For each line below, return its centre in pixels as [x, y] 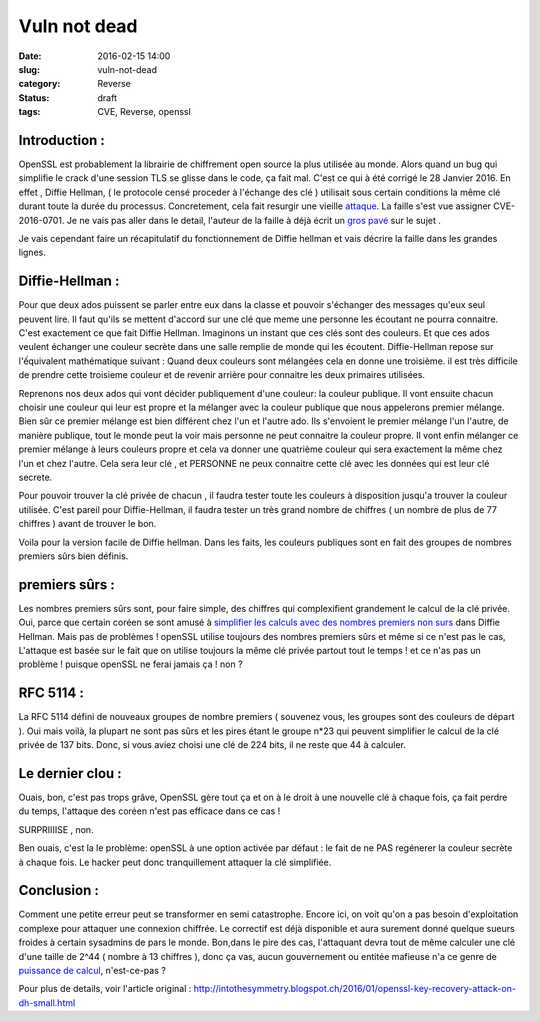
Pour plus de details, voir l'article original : [105, 989]
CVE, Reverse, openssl [144, 112]
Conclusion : [58, 890]
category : [39, 84]
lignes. [32, 252]
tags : [29, 112]
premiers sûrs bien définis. [73, 556]
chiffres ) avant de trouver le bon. [87, 524]
